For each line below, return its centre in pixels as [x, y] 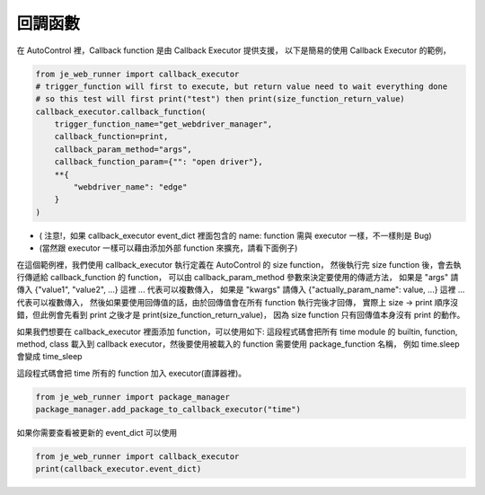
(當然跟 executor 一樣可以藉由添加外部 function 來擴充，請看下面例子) [168, 248]
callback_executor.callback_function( [121, 111]
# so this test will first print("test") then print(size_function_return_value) [220, 99]
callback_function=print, [111, 137]
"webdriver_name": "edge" [130, 187]
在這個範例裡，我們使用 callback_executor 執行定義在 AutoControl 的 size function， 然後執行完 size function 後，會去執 [239, 264]
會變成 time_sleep [49, 357]
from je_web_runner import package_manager [133, 397]
